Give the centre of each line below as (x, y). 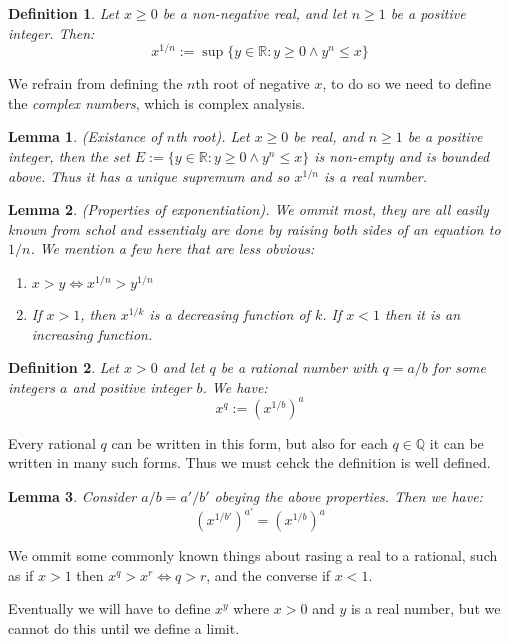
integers (32, 386)
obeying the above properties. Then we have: (348, 496)
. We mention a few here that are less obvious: (172, 248)
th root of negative (252, 83)
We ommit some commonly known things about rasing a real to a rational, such (253, 555)
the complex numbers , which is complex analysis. (157, 102)
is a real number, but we (425, 608)
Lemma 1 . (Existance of (85, 136)
